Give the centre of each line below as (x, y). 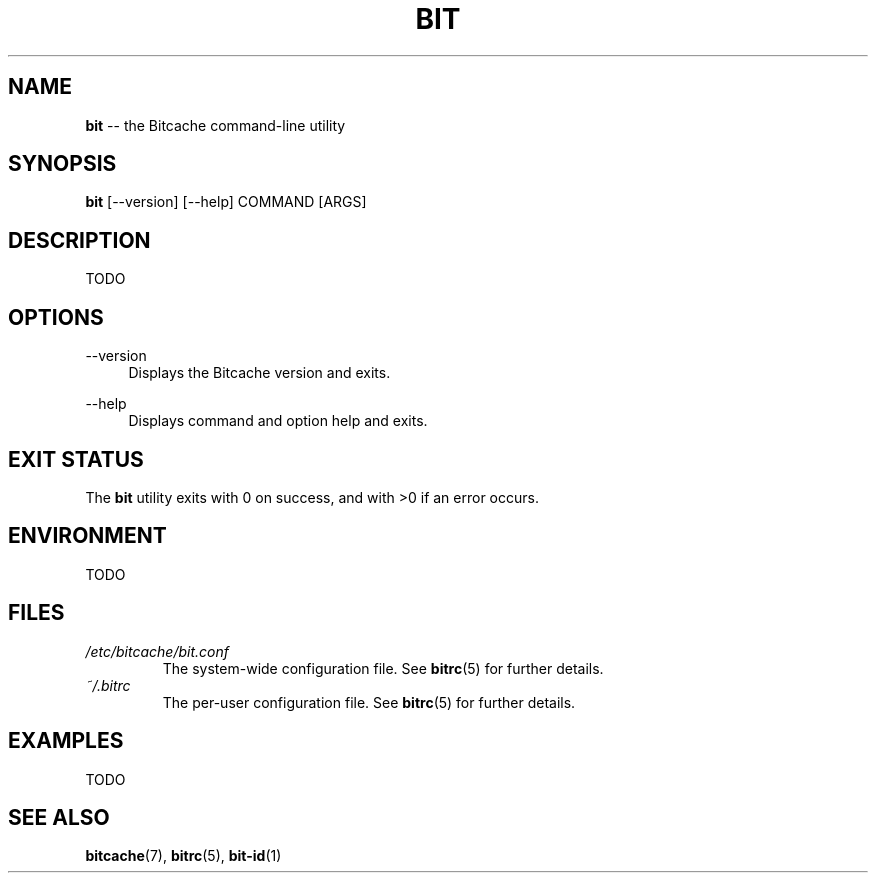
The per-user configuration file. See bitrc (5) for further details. (369, 702)
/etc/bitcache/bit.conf (157, 651)
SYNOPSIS (62, 164)
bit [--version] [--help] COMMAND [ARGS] (226, 202)
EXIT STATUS (76, 459)
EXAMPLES (66, 741)
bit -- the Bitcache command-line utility (215, 125)
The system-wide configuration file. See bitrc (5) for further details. (383, 668)
